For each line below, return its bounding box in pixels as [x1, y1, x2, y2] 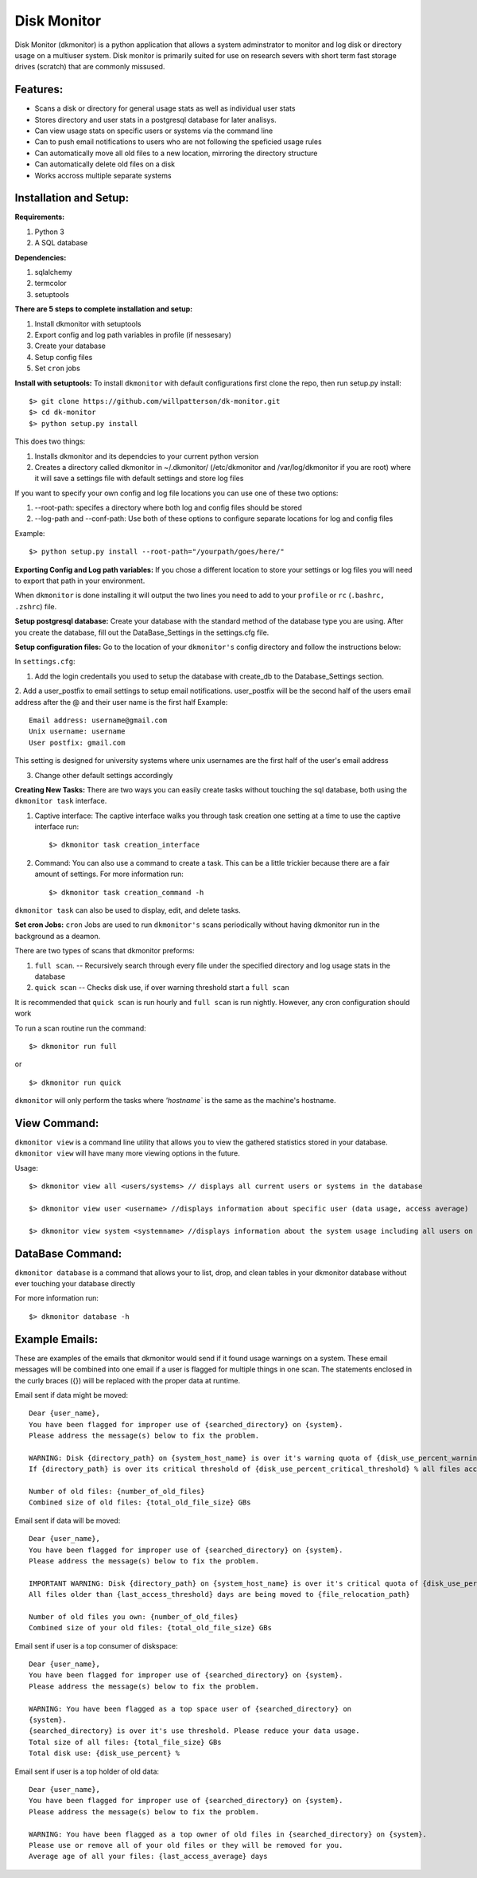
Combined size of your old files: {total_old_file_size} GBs [29, 1623, 272, 1633]
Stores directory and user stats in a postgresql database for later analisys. [34, 115, 277, 124]
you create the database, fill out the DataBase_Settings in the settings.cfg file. [14, 628, 270, 637]
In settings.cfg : [14, 657, 76, 667]
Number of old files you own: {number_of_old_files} [29, 1612, 238, 1621]
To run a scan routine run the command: [14, 1023, 146, 1033]
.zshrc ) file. [14, 601, 57, 611]
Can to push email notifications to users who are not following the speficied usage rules [34, 137, 322, 147]
